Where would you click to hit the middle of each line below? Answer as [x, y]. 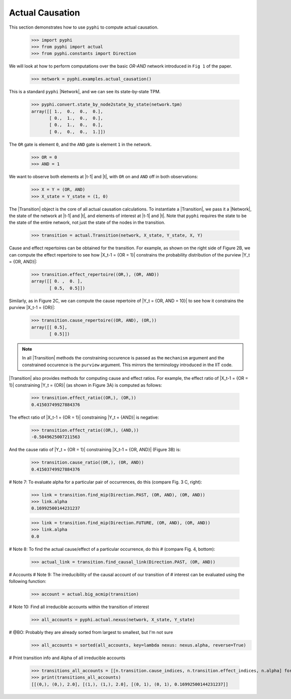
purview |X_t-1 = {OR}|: [32, 307]
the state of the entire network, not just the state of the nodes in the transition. [87, 222]
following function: [28, 581]
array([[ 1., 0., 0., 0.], [67, 111]
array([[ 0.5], [49, 327]
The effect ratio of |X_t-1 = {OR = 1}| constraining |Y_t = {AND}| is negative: [84, 417]
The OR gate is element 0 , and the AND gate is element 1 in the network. [80, 144]
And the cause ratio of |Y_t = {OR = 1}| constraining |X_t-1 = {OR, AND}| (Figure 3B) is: [95, 450]
